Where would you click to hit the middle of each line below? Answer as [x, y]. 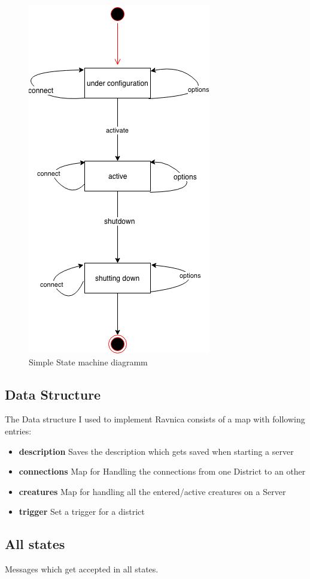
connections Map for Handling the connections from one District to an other [162, 471]
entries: [18, 430]
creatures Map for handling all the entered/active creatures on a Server [152, 491]
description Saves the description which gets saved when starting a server [156, 451]
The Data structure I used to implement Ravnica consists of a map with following [155, 419]
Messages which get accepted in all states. [82, 569]
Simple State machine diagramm [88, 361]
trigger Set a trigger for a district [82, 511]
